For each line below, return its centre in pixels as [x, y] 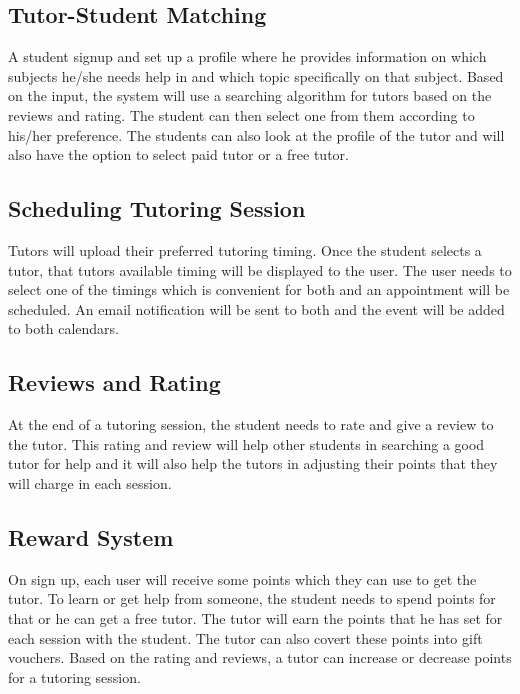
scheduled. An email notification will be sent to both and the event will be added [256, 308]
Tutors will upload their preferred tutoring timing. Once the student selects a [245, 249]
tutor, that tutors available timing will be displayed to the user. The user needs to [260, 269]
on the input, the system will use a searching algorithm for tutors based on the [250, 95]
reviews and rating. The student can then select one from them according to [241, 114]
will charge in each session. [90, 482]
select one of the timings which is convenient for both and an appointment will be [259, 289]
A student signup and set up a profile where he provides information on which [247, 56]
